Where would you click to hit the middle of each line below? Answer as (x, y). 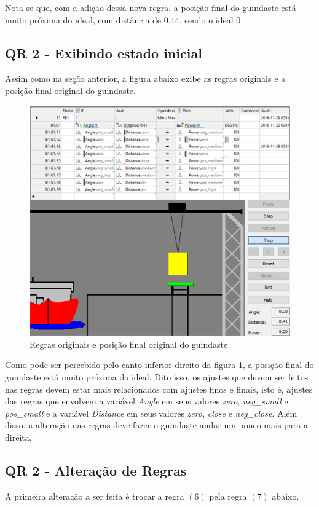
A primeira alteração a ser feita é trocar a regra (95, 496)
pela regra (228, 496)
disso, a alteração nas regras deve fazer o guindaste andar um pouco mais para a (156, 425)
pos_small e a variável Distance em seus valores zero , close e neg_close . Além (151, 413)
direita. (18, 437)
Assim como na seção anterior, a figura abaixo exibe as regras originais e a (145, 78)
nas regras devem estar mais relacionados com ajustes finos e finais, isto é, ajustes (159, 389)
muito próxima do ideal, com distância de (83, 19)
